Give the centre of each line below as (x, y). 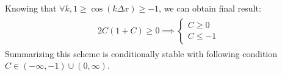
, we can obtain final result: (210, 8)
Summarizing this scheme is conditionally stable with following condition (141, 53)
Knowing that (31, 8)
